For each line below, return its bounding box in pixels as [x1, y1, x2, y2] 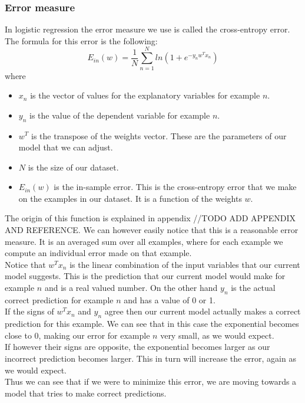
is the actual [231, 281, 276, 294]
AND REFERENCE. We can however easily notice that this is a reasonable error [5, 224, 299, 236]
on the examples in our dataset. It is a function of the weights [18, 192, 242, 204]
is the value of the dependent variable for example [29, 109, 210, 121]
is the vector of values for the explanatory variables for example [30, 89, 260, 101]
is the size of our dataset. [28, 160, 119, 173]
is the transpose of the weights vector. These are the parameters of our [31, 129, 287, 142]
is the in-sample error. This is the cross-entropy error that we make [54, 181, 297, 193]
